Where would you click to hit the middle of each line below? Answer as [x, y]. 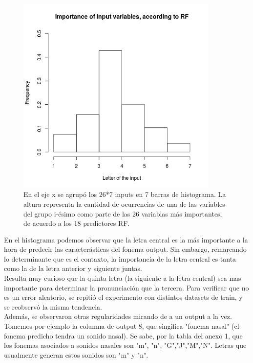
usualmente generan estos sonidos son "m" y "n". [76, 354]
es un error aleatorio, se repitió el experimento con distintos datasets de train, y [123, 297]
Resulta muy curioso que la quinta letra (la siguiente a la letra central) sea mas [123, 278]
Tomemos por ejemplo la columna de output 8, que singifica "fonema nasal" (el [122, 326]
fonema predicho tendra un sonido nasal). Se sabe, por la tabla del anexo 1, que [123, 335]
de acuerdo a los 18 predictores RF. [77, 223]
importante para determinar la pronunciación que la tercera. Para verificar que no [126, 287]
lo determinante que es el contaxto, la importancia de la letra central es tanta [120, 258]
